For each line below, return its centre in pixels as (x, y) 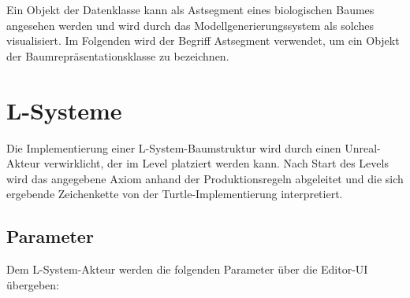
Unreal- (363, 147)
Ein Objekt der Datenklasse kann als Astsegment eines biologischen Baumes (190, 9)
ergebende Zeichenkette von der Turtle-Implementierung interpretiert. (175, 194)
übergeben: (33, 284)
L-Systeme (64, 110)
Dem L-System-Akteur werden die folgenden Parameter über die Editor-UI (187, 269)
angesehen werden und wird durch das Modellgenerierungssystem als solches (190, 25)
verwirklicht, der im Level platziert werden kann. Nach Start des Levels (216, 163)
